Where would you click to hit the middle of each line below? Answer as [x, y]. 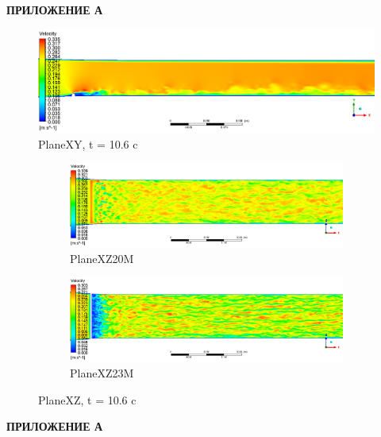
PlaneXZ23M [102, 372]
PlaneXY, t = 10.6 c [88, 143]
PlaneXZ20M [102, 258]
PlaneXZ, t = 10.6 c [87, 399]
